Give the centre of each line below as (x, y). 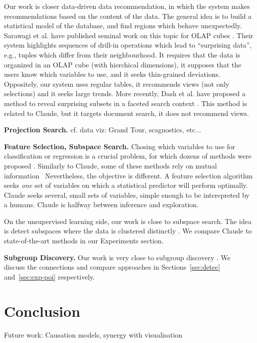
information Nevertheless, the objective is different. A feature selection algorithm (128, 175)
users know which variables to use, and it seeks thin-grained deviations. (112, 74)
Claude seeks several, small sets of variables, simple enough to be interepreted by (127, 195)
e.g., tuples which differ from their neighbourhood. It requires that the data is (122, 54)
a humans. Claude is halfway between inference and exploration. (102, 204)
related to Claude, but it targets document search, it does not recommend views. (127, 113)
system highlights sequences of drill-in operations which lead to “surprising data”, (128, 45)
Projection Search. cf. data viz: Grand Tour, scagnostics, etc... (103, 130)
